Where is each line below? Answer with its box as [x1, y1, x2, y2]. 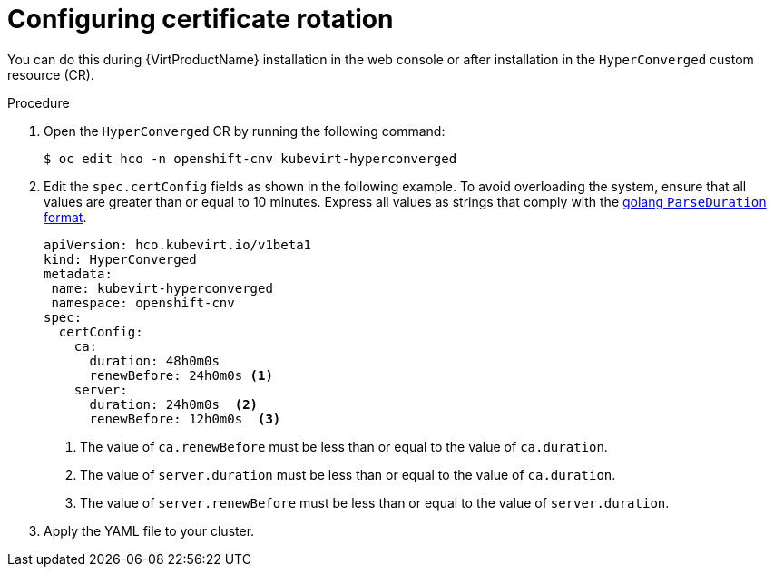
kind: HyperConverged [44, 251, 197, 267]
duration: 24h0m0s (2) [89, 396, 259, 412]
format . [44, 209, 87, 225]
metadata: [44, 266, 113, 281]
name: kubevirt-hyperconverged [51, 280, 273, 296]
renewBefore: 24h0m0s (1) [89, 367, 273, 383]
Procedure [7, 94, 70, 111]
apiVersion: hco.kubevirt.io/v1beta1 [44, 237, 312, 252]
